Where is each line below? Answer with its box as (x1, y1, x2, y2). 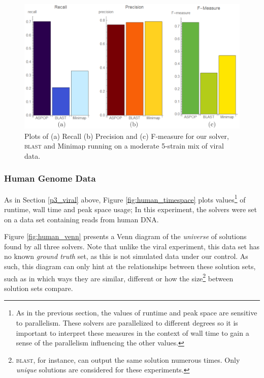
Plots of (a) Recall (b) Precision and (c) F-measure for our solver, (24, 130, 229, 141)
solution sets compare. (4, 282, 73, 293)
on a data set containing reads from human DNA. (4, 214, 159, 224)
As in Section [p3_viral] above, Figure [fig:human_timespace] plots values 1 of (4, 192, 246, 205)
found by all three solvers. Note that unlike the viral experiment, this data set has (4, 241, 259, 251)
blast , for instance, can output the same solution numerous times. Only (16, 354, 240, 365)
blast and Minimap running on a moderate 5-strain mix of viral (24, 140, 224, 151)
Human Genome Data (4, 172, 96, 185)
